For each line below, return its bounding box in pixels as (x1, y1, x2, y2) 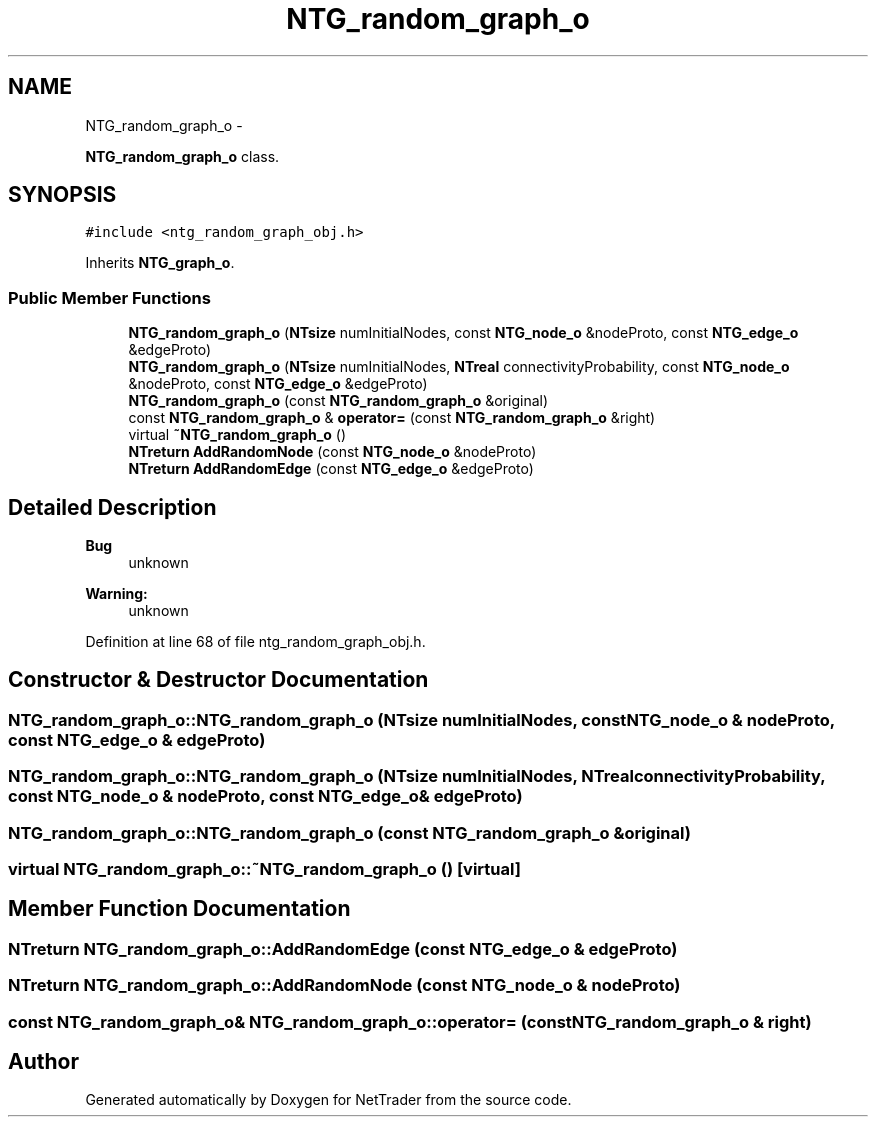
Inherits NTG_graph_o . (85, 254, 235, 272)
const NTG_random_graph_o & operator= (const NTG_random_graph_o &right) (128, 409, 656, 427)
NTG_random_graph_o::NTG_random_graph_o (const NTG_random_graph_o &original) (8, 822, 691, 843)
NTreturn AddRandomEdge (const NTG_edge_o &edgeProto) (128, 460, 534, 478)
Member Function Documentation (8, 896, 351, 922)
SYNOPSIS (8, 182, 117, 208)
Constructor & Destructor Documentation (8, 667, 429, 693)
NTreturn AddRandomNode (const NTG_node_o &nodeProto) (128, 443, 537, 461)
